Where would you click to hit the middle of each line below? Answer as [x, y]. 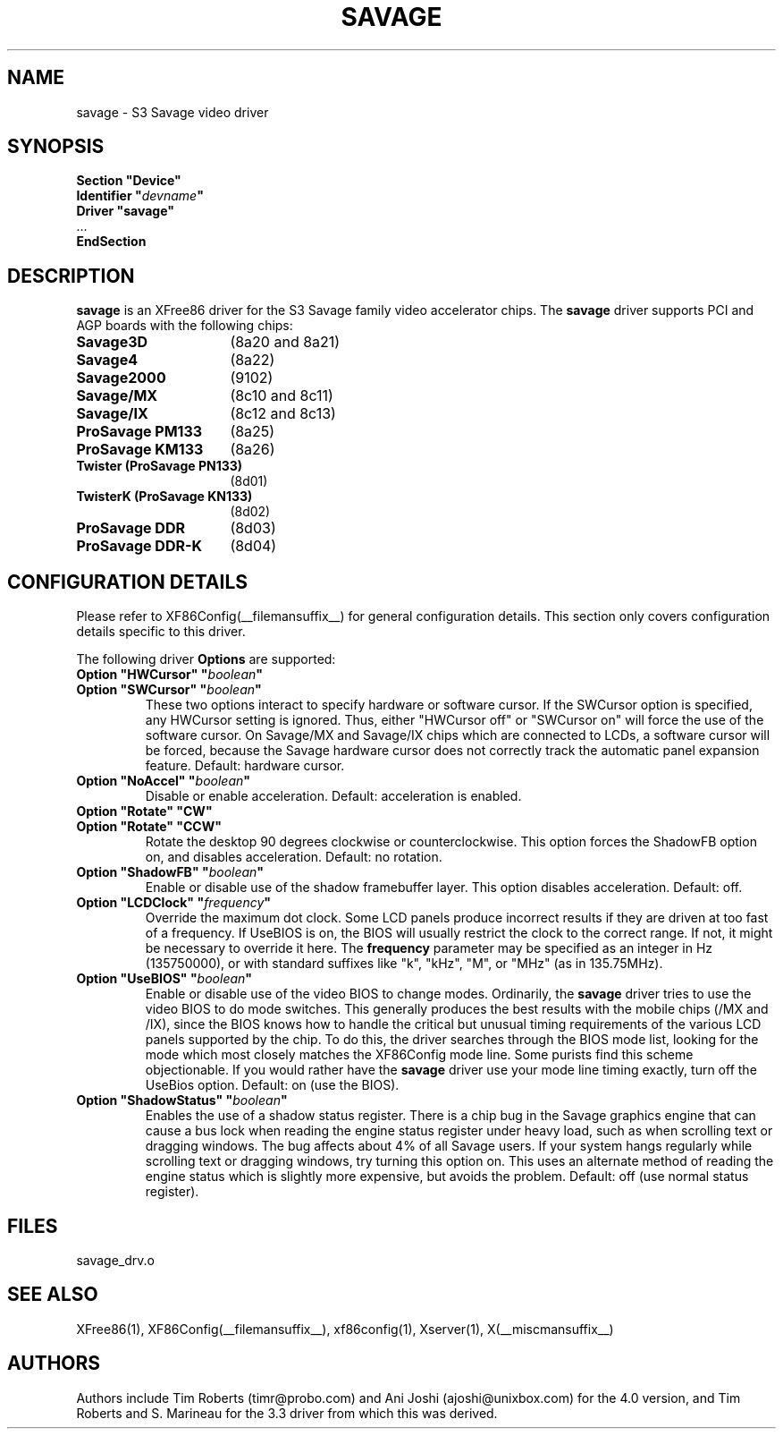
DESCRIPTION [71, 276]
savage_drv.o [115, 1260]
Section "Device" [129, 181]
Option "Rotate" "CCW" [149, 827]
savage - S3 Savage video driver [173, 112]
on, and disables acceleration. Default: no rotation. [294, 857]
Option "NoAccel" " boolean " [163, 781]
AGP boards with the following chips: [185, 326]
